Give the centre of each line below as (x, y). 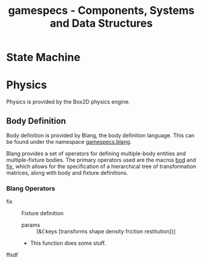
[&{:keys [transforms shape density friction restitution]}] (106, 232)
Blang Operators (31, 188)
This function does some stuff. (68, 243)
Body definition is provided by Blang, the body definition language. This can (100, 135)
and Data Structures (101, 23)
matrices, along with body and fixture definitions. (67, 172)
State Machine (43, 57)
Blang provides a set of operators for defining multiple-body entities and (96, 153)
